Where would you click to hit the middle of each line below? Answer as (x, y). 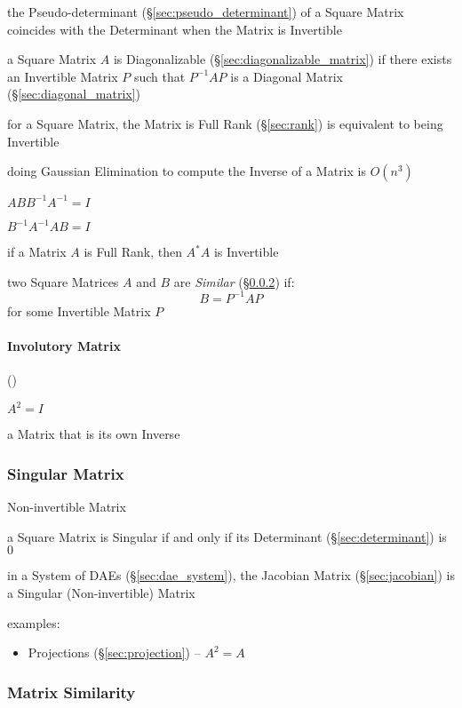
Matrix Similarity (72, 692)
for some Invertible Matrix (79, 310)
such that (159, 76)
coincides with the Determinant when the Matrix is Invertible (175, 29)
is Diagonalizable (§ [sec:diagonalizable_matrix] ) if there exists (283, 59)
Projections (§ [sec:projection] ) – (114, 652)
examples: (34, 622)
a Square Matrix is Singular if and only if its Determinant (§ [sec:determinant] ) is (227, 536)
